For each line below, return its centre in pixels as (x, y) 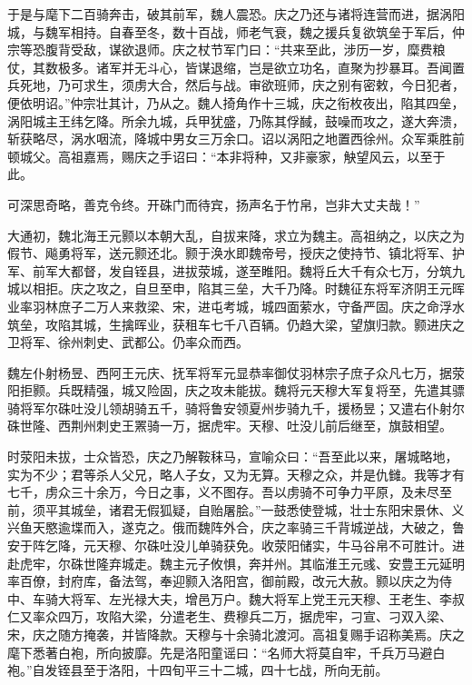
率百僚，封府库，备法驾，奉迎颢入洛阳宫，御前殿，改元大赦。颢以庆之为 (223, 581)
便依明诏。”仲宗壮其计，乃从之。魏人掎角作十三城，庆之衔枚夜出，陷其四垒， (236, 102)
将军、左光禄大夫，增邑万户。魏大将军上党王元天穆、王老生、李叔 (267, 598)
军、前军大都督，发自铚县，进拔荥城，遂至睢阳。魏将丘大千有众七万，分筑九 (236, 270)
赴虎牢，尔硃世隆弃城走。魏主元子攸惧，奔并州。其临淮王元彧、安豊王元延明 (236, 563)
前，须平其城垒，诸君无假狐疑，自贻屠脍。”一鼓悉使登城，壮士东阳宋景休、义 (236, 509)
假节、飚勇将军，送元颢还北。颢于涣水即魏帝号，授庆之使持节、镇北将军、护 (236, 253)
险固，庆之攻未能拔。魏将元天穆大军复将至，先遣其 (299, 390)
